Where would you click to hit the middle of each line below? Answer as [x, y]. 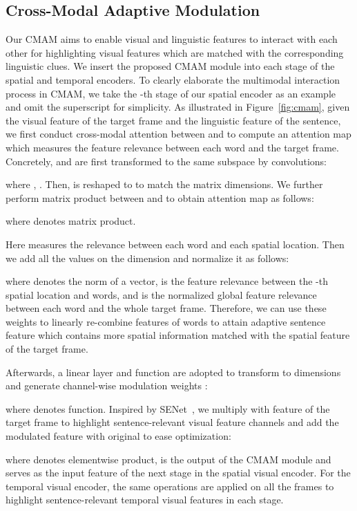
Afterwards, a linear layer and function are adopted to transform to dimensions [173, 372]
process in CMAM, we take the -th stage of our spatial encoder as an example [171, 93]
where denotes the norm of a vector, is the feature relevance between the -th [167, 281]
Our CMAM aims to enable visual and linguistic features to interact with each [172, 39]
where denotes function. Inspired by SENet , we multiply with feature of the [168, 408]
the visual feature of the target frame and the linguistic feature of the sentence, [173, 120]
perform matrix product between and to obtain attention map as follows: [160, 197]
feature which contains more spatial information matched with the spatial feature [178, 335]
